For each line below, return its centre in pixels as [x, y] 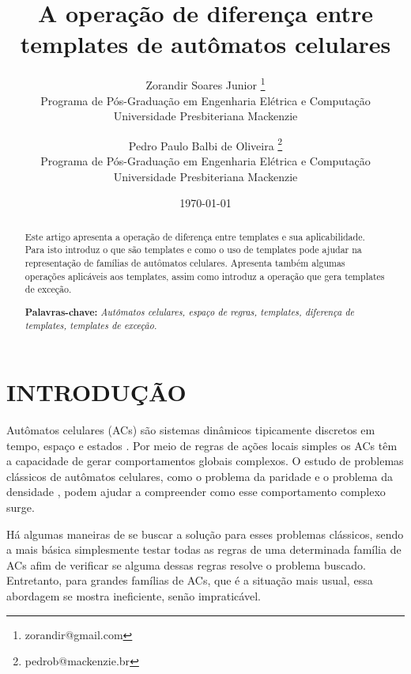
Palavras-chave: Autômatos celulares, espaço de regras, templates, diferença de [190, 312]
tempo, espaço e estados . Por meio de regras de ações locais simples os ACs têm [202, 445]
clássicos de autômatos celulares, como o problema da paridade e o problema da [200, 476]
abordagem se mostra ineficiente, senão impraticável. [134, 595]
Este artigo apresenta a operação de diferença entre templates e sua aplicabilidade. [195, 236]
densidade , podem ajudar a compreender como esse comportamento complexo [196, 492]
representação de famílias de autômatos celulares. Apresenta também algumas [185, 262]
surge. [21, 507]
